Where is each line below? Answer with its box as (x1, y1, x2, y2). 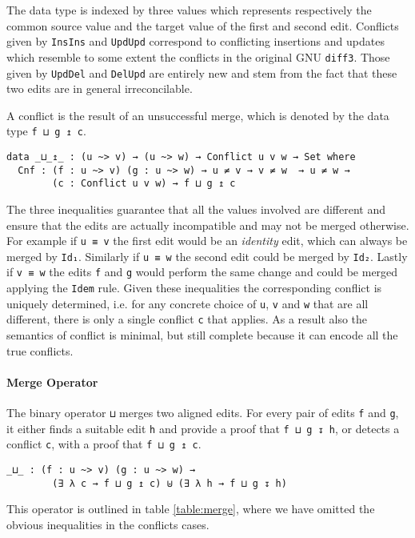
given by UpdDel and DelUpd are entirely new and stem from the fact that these (6, 64, 397, 81)
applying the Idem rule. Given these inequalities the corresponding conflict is (6, 279, 382, 296)
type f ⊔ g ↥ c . (6, 122, 86, 139)
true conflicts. (6, 342, 74, 359)
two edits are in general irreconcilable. (6, 80, 193, 97)
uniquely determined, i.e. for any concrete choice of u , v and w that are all (6, 295, 369, 311)
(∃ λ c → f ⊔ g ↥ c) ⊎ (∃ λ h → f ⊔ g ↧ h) (52, 477, 287, 489)
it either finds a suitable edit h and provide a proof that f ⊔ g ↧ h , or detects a (6, 420, 400, 436)
